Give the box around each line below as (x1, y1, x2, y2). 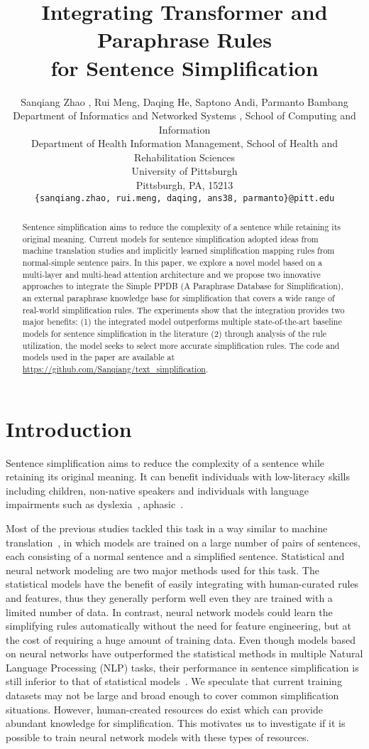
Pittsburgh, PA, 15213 (136, 178, 233, 193)
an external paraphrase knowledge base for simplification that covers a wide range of (22, 292, 335, 304)
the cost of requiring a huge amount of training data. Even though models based (6, 632, 356, 647)
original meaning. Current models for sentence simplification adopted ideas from (22, 232, 319, 244)
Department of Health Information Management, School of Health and (31, 136, 338, 151)
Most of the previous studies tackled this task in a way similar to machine (6, 520, 328, 535)
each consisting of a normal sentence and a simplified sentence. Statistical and (6, 549, 345, 564)
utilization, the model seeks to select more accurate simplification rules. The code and (22, 339, 340, 351)
